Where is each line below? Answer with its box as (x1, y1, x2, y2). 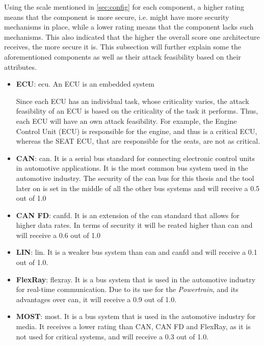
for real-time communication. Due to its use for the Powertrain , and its (16, 284, 239, 295)
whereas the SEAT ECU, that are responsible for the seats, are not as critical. (16, 136, 260, 146)
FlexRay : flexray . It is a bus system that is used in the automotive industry (16, 274, 256, 284)
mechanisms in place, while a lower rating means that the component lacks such (4, 21, 254, 32)
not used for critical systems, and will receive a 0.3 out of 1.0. (16, 331, 209, 341)
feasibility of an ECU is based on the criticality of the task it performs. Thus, (16, 105, 258, 116)
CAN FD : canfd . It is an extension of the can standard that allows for (16, 209, 240, 220)
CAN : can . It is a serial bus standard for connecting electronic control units (16, 152, 255, 163)
